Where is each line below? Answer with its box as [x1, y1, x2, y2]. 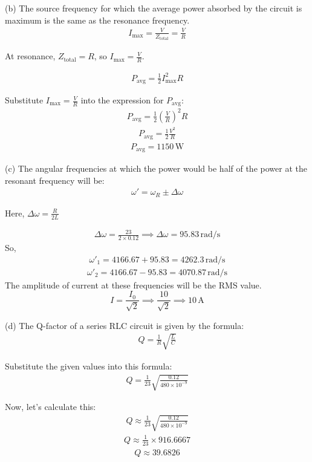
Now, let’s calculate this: [5, 400, 96, 412]
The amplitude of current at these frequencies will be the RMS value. [5, 278, 262, 291]
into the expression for [80, 94, 164, 106]
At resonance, [5, 50, 56, 62]
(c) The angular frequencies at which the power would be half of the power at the [5, 162, 307, 175]
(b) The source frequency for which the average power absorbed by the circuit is [5, 2, 302, 14]
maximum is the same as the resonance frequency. [5, 13, 190, 26]
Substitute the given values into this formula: [5, 359, 172, 372]
